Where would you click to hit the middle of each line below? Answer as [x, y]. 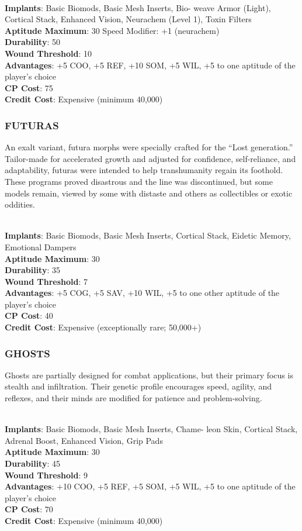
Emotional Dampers [41, 246]
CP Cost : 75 [29, 87]
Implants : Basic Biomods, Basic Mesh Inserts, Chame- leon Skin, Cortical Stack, [151, 429]
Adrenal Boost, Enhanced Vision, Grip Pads [84, 440]
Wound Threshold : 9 [46, 475]
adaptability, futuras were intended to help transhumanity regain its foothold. [144, 170]
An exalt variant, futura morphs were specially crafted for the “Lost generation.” [149, 147]
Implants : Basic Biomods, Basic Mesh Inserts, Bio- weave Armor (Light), [138, 7]
